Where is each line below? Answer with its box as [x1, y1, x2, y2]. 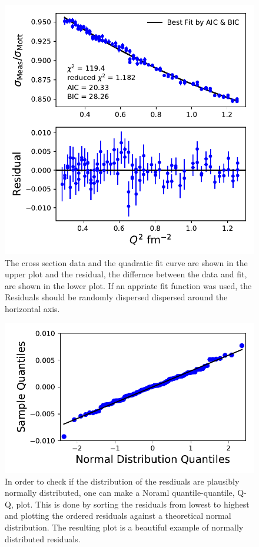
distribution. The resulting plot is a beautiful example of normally [5, 521, 244, 533]
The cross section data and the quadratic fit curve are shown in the [5, 256, 248, 268]
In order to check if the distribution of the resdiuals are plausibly [5, 475, 240, 487]
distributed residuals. [5, 532, 81, 545]
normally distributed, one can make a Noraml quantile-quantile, [5, 486, 235, 499]
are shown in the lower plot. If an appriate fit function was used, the [5, 279, 252, 291]
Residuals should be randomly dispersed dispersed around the [5, 291, 228, 303]
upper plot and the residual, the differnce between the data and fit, [5, 268, 247, 280]
